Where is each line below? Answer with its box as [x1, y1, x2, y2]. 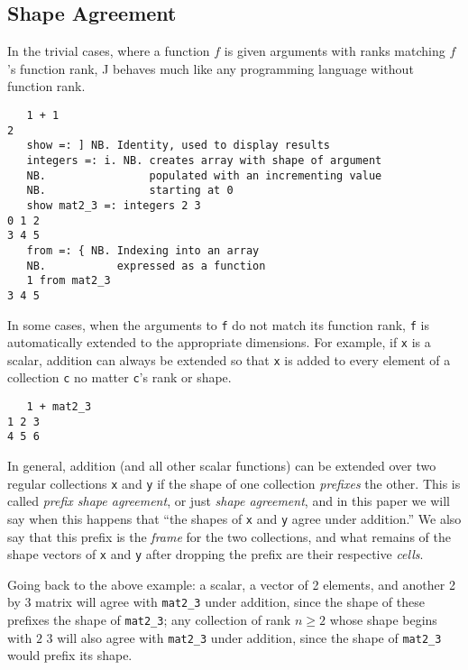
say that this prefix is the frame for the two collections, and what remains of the [7, 527, 451, 546]
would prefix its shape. [7, 646, 133, 665]
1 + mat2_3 [26, 400, 92, 414]
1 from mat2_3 [26, 274, 111, 288]
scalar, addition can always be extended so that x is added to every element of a [7, 350, 451, 369]
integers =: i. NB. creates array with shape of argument [26, 153, 382, 167]
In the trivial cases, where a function [7, 41, 210, 60]
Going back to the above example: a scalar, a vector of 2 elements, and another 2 [7, 574, 455, 593]
